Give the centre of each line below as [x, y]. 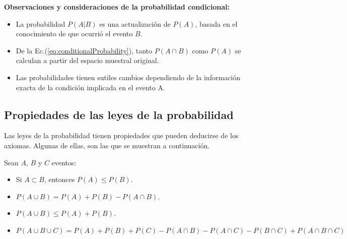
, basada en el [216, 23]
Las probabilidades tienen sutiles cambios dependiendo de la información [128, 77]
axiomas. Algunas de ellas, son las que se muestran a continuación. [107, 145]
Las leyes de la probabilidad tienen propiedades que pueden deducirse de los [121, 135]
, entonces [59, 179]
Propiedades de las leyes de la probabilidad [119, 114]
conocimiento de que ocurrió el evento [74, 34]
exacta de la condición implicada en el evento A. [90, 87]
